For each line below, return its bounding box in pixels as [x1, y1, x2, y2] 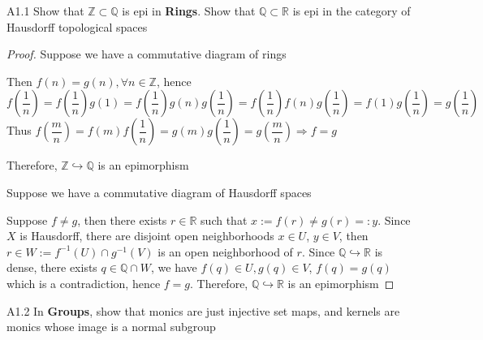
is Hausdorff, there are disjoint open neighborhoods [19, 227, 274, 244]
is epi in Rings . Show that [122, 2, 256, 19]
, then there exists [77, 211, 167, 228]
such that [201, 211, 248, 228]
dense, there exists [6, 259, 97, 276]
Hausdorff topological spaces [6, 18, 148, 35]
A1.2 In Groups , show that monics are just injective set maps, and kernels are [6, 302, 400, 319]
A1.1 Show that [6, 2, 84, 19]
